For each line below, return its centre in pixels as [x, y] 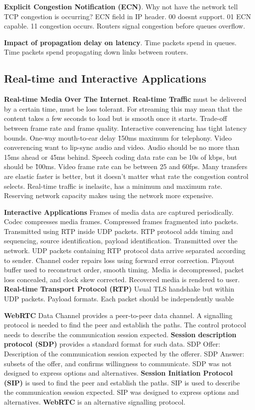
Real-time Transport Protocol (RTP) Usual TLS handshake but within [119, 289]
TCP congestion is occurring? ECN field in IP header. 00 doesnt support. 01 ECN [127, 16]
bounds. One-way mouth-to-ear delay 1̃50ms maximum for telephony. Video [118, 137]
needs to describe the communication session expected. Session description [120, 334]
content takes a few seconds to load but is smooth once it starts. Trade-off [115, 118]
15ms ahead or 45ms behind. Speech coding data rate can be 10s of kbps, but [121, 157]
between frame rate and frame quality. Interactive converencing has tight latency [126, 128]
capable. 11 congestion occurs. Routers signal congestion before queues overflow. [125, 26]
